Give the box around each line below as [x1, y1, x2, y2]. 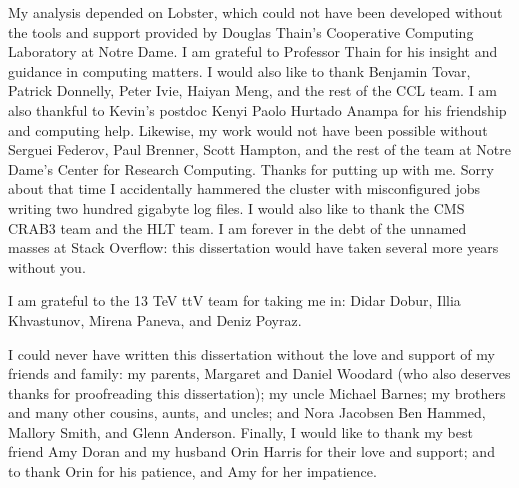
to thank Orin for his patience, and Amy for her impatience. [8, 461, 377, 482]
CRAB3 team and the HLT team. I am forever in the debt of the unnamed [8, 217, 467, 238]
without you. [8, 256, 86, 277]
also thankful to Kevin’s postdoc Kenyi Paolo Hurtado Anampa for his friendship [8, 99, 507, 120]
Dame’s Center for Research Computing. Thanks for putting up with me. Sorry [8, 158, 494, 179]
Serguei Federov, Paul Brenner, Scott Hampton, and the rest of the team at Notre [8, 139, 511, 160]
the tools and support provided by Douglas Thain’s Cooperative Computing [8, 21, 474, 42]
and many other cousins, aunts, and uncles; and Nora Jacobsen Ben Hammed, [8, 402, 486, 423]
